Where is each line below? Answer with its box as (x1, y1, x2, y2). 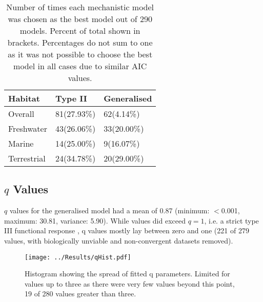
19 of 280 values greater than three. (25, 288, 136, 299)
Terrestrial (8, 152, 46, 164)
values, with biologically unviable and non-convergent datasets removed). (4, 235, 233, 246)
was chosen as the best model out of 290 (8, 13, 153, 25)
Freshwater (8, 123, 47, 134)
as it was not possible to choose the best (8, 48, 153, 60)
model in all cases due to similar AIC (13, 60, 147, 72)
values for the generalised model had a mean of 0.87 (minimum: (9, 205, 210, 216)
